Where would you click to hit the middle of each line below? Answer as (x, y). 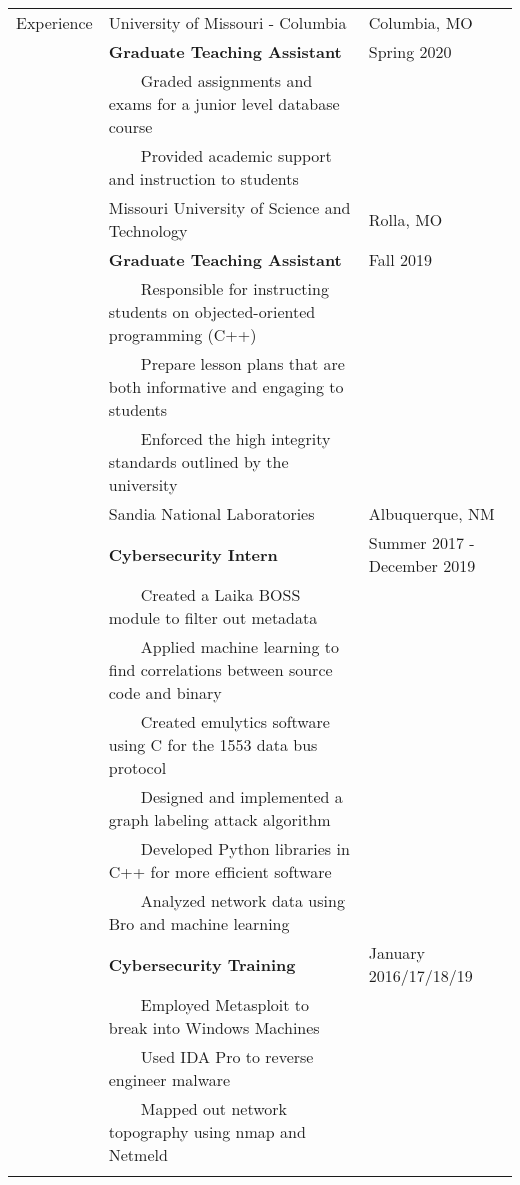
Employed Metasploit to (225, 1004)
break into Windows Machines (214, 1027)
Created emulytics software (235, 721)
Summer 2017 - (421, 542)
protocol (137, 767)
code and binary (165, 692)
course (130, 126)
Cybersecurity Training (202, 964)
